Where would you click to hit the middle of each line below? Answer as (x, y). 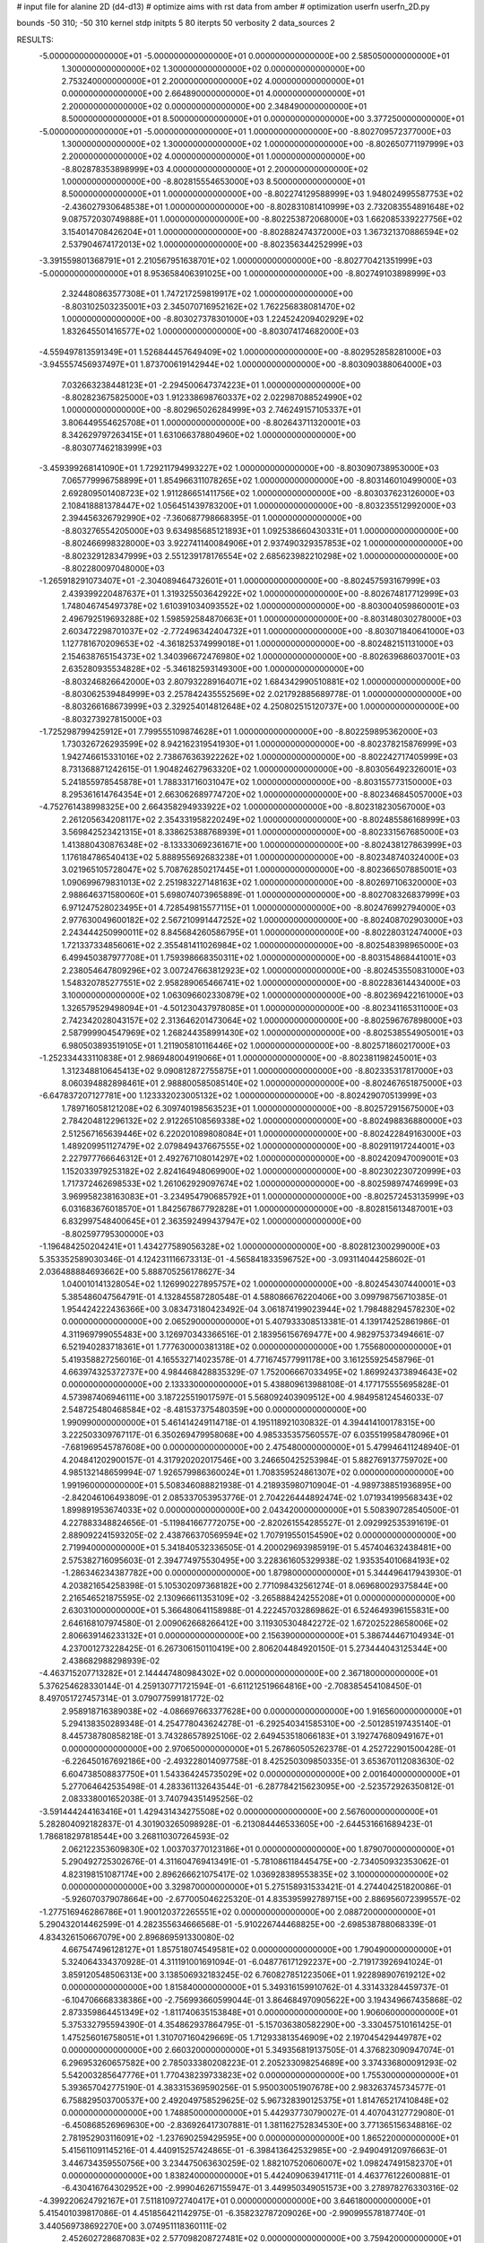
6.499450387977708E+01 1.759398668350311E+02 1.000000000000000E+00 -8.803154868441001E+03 (259, 958)
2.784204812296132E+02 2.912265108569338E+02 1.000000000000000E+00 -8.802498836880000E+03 (262, 1121)
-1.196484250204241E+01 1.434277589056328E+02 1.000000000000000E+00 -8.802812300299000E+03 (240, 1246)
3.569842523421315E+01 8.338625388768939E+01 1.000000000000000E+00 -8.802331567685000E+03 (260, 832)
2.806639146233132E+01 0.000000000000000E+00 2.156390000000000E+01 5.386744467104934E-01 (258, 1636)
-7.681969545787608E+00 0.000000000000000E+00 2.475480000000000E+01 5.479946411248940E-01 (261, 1447)
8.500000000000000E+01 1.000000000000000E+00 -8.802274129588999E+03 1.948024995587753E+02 (262, 194)
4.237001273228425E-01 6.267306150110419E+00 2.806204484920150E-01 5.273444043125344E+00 (255, 1648)
